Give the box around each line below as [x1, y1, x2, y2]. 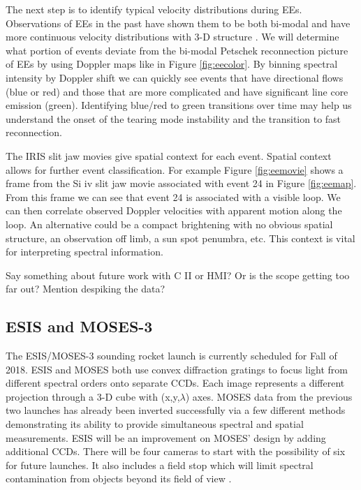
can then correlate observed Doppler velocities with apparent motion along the [6, 203, 342, 218]
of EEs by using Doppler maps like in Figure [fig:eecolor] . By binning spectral [6, 57, 338, 71]
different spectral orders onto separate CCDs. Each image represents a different [6, 376, 345, 390]
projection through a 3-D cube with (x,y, [6, 389, 180, 403]
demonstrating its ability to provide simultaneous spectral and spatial [6, 417, 304, 431]
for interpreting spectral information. [6, 244, 163, 259]
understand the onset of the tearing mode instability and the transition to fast [6, 111, 341, 126]
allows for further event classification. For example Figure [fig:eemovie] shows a [6, 162, 344, 177]
